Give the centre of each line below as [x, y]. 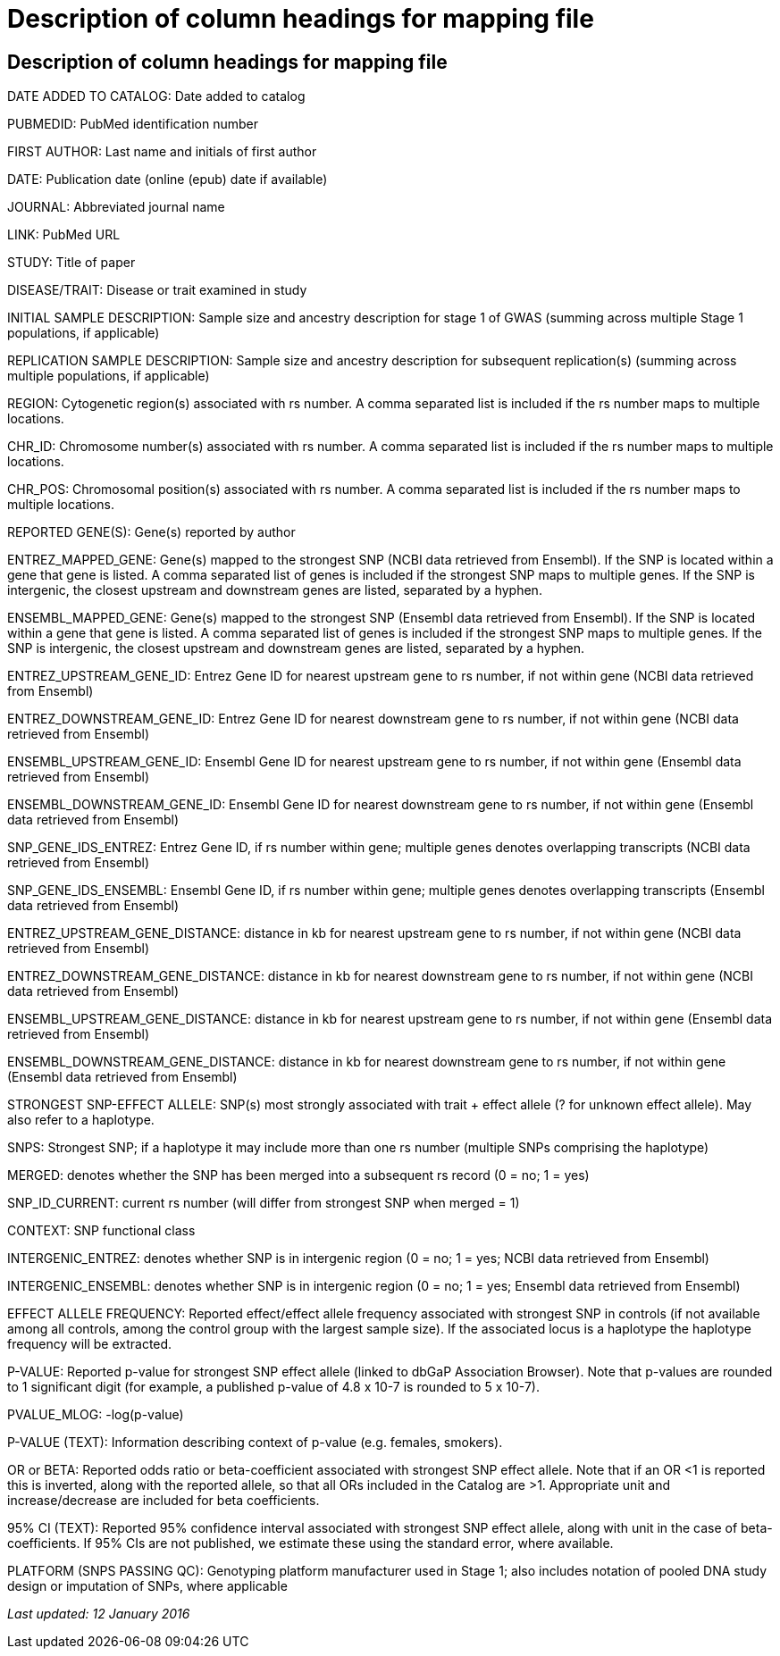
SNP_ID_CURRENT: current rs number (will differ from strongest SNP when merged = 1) [264, 1203]
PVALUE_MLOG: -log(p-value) [96, 1415]
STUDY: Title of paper [71, 263]
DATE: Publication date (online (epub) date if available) [168, 180]
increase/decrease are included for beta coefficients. [164, 1501]
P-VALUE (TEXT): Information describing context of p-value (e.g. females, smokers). [255, 1443]
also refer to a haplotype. [81, 1120]
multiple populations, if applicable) [109, 376]
